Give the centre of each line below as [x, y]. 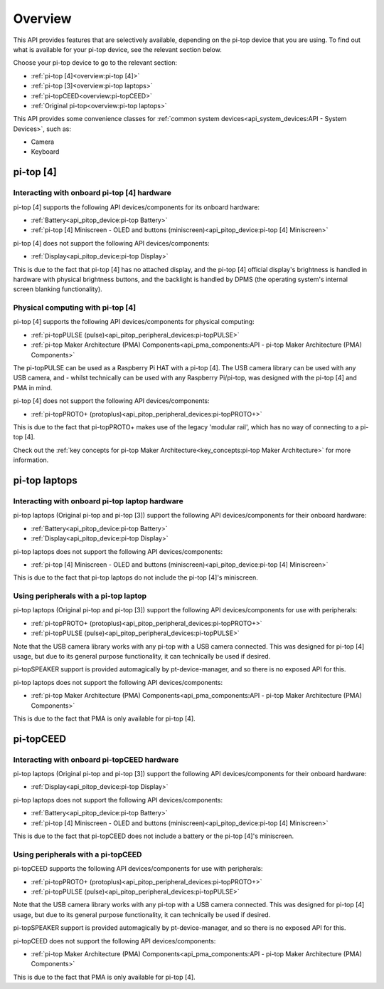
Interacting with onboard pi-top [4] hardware [92, 193]
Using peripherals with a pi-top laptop [80, 596]
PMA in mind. [33, 387]
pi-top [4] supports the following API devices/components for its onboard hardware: [136, 207]
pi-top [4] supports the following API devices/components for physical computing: [134, 322]
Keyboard [45, 152]
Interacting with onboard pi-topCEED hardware [96, 760]
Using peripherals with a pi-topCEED [78, 854]
